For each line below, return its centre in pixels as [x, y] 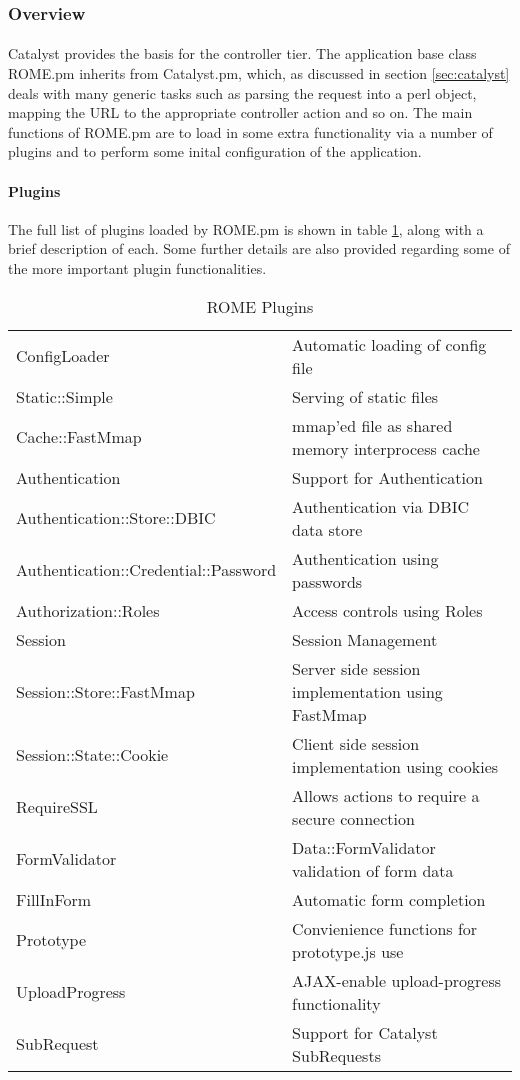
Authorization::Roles [88, 610]
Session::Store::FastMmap [105, 691]
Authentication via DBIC [380, 506]
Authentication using [365, 558]
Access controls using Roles [387, 610]
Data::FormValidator [364, 847]
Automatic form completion [389, 899]
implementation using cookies [395, 766]
